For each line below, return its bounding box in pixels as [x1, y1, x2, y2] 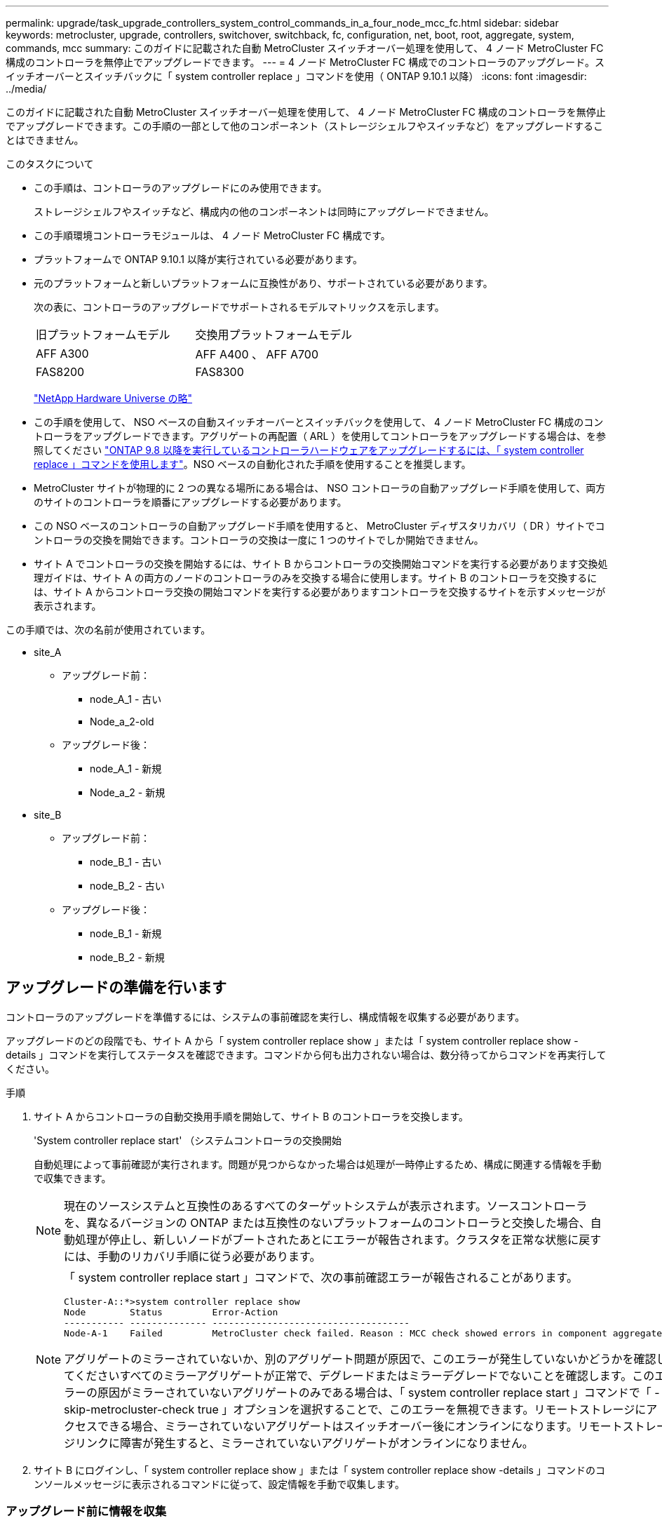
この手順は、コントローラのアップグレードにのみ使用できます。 [34, 182, 327, 194]
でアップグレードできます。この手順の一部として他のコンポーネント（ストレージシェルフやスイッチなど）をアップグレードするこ [6, 120, 603, 132]
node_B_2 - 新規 [90, 951, 165, 963]
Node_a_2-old [90, 716, 154, 727]
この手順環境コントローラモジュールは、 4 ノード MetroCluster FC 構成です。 [34, 229, 391, 241]
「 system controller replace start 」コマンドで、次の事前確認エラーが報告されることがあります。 [64, 1270, 578, 1284]
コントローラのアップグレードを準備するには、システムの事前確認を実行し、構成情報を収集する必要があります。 [6, 1010, 525, 1023]
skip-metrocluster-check [64, 1402, 195, 1416]
